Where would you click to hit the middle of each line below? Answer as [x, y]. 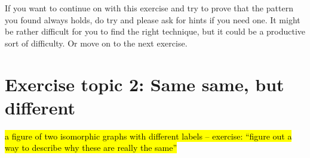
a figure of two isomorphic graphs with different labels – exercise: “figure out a [148, 136]
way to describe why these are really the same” [91, 148]
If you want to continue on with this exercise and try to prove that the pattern [149, 8]
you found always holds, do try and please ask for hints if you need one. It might [153, 19]
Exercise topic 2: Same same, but [145, 84]
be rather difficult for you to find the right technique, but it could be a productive [155, 31]
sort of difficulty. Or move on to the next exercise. [96, 43]
